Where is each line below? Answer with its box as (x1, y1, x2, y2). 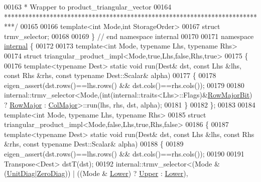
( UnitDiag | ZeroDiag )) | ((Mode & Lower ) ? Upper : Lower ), (4, 168, 188, 178)
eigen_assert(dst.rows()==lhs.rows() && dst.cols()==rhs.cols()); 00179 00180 (4, 79, 244, 90)
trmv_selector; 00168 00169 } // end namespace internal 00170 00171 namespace (4, 30, 254, 41)
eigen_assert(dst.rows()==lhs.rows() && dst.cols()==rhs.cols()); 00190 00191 (4, 148, 244, 158)
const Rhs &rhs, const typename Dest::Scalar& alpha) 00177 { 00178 (4, 70, 216, 80)
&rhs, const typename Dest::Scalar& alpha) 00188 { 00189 (4, 138, 184, 149)
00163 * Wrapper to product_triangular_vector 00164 (4, 1, 172, 11)
